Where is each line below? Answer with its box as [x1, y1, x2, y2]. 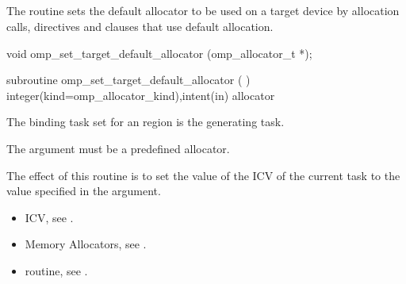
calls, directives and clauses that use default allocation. [6, 17, 274, 34]
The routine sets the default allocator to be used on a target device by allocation [6, 2, 400, 19]
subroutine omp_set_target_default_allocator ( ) [6, 71, 251, 88]
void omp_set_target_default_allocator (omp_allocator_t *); [6, 44, 312, 61]
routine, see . [25, 262, 88, 278]
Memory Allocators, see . [25, 236, 147, 252]
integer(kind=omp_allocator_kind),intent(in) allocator [6, 86, 275, 103]
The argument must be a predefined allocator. [6, 140, 230, 156]
